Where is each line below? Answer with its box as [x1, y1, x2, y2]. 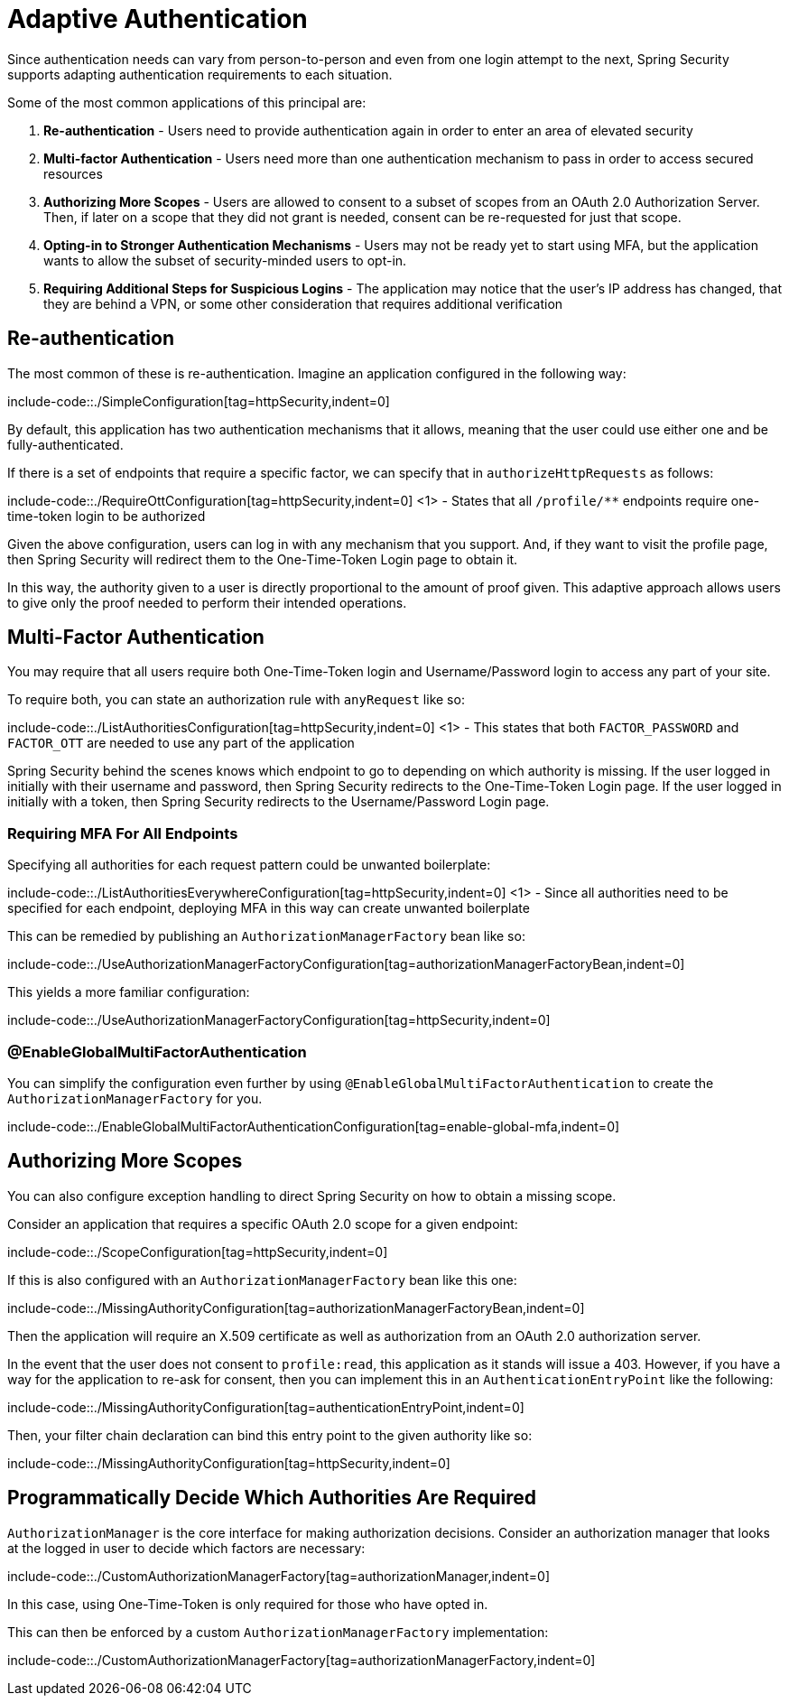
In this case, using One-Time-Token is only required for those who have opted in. [7, 1596, 488, 1612]
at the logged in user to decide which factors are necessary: [7, 1540, 366, 1556]
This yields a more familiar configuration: [7, 984, 250, 1000]
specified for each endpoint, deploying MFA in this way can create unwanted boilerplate [7, 900, 530, 917]
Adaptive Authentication [7, 4, 308, 34]
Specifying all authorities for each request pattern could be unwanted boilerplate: [7, 857, 491, 873]
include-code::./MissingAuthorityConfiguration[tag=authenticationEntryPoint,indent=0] [7, 1399, 524, 1415]
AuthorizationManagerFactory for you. [7, 1090, 263, 1106]
